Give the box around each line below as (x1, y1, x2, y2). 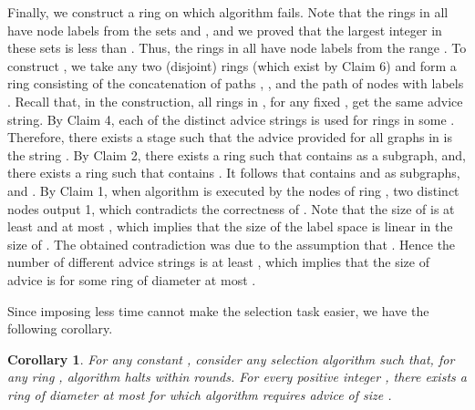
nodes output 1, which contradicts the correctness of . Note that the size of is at (7, 199, 455, 218)
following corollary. (7, 319, 113, 338)
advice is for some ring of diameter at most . (7, 270, 256, 289)
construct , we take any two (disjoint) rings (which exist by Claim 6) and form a (7, 56, 457, 75)
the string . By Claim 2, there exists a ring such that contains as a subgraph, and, (7, 145, 466, 164)
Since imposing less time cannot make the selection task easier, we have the (7, 301, 429, 320)
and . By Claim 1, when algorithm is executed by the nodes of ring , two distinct (7, 180, 460, 200)
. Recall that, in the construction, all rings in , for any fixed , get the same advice (7, 91, 463, 110)
